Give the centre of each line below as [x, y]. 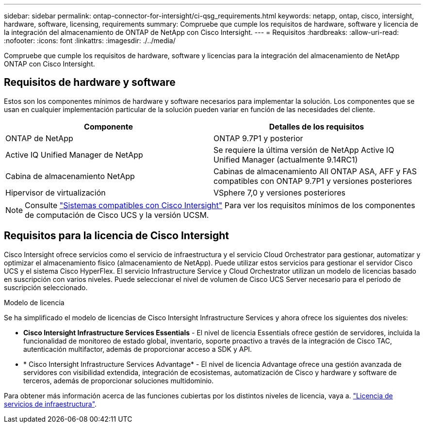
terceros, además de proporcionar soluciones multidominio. [119, 380]
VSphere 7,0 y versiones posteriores [279, 192]
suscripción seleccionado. [46, 287]
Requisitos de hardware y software [90, 82]
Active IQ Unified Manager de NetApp [74, 155]
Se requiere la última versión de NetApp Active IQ [304, 150]
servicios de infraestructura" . [50, 404]
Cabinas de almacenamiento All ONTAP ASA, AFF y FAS [315, 171]
